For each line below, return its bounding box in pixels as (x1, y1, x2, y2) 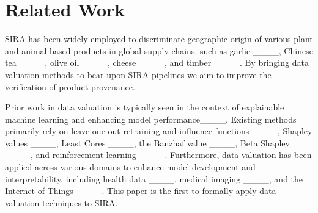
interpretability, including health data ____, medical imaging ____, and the (5, 172, 303, 185)
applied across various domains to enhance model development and (5, 161, 256, 173)
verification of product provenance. (5, 80, 135, 93)
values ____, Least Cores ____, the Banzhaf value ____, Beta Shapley (5, 136, 290, 149)
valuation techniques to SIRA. (5, 196, 118, 209)
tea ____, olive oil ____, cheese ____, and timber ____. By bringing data (5, 56, 309, 69)
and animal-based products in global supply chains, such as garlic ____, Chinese (5, 44, 313, 57)
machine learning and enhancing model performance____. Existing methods (5, 112, 297, 125)
